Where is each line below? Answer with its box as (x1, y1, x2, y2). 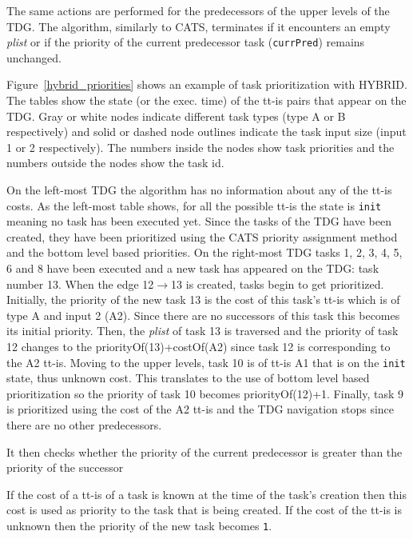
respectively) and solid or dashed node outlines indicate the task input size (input (6, 123, 407, 140)
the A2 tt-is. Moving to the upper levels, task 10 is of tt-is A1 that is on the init (6, 353, 406, 370)
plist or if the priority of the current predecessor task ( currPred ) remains (6, 34, 365, 50)
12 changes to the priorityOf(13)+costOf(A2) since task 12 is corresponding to (6, 338, 391, 354)
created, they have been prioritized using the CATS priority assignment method (6, 228, 398, 245)
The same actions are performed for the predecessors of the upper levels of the (6, 2, 390, 18)
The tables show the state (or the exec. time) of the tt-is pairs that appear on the (6, 92, 407, 109)
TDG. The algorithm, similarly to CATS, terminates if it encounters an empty (6, 18, 391, 34)
